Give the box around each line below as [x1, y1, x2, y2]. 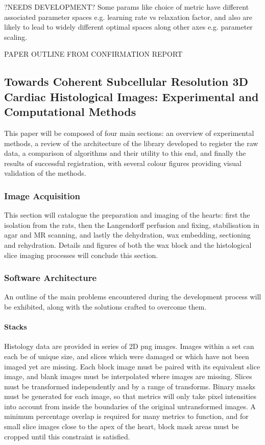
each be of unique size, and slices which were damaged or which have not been [4, 350, 249, 361]
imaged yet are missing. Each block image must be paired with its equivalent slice [4, 361, 260, 371]
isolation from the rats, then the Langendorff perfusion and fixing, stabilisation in [4, 219, 259, 230]
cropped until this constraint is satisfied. [4, 431, 130, 441]
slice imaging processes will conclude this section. [4, 249, 158, 260]
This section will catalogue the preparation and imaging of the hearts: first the [4, 209, 250, 220]
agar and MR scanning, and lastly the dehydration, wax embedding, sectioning [4, 229, 251, 240]
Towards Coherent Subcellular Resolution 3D [4, 74, 248, 89]
